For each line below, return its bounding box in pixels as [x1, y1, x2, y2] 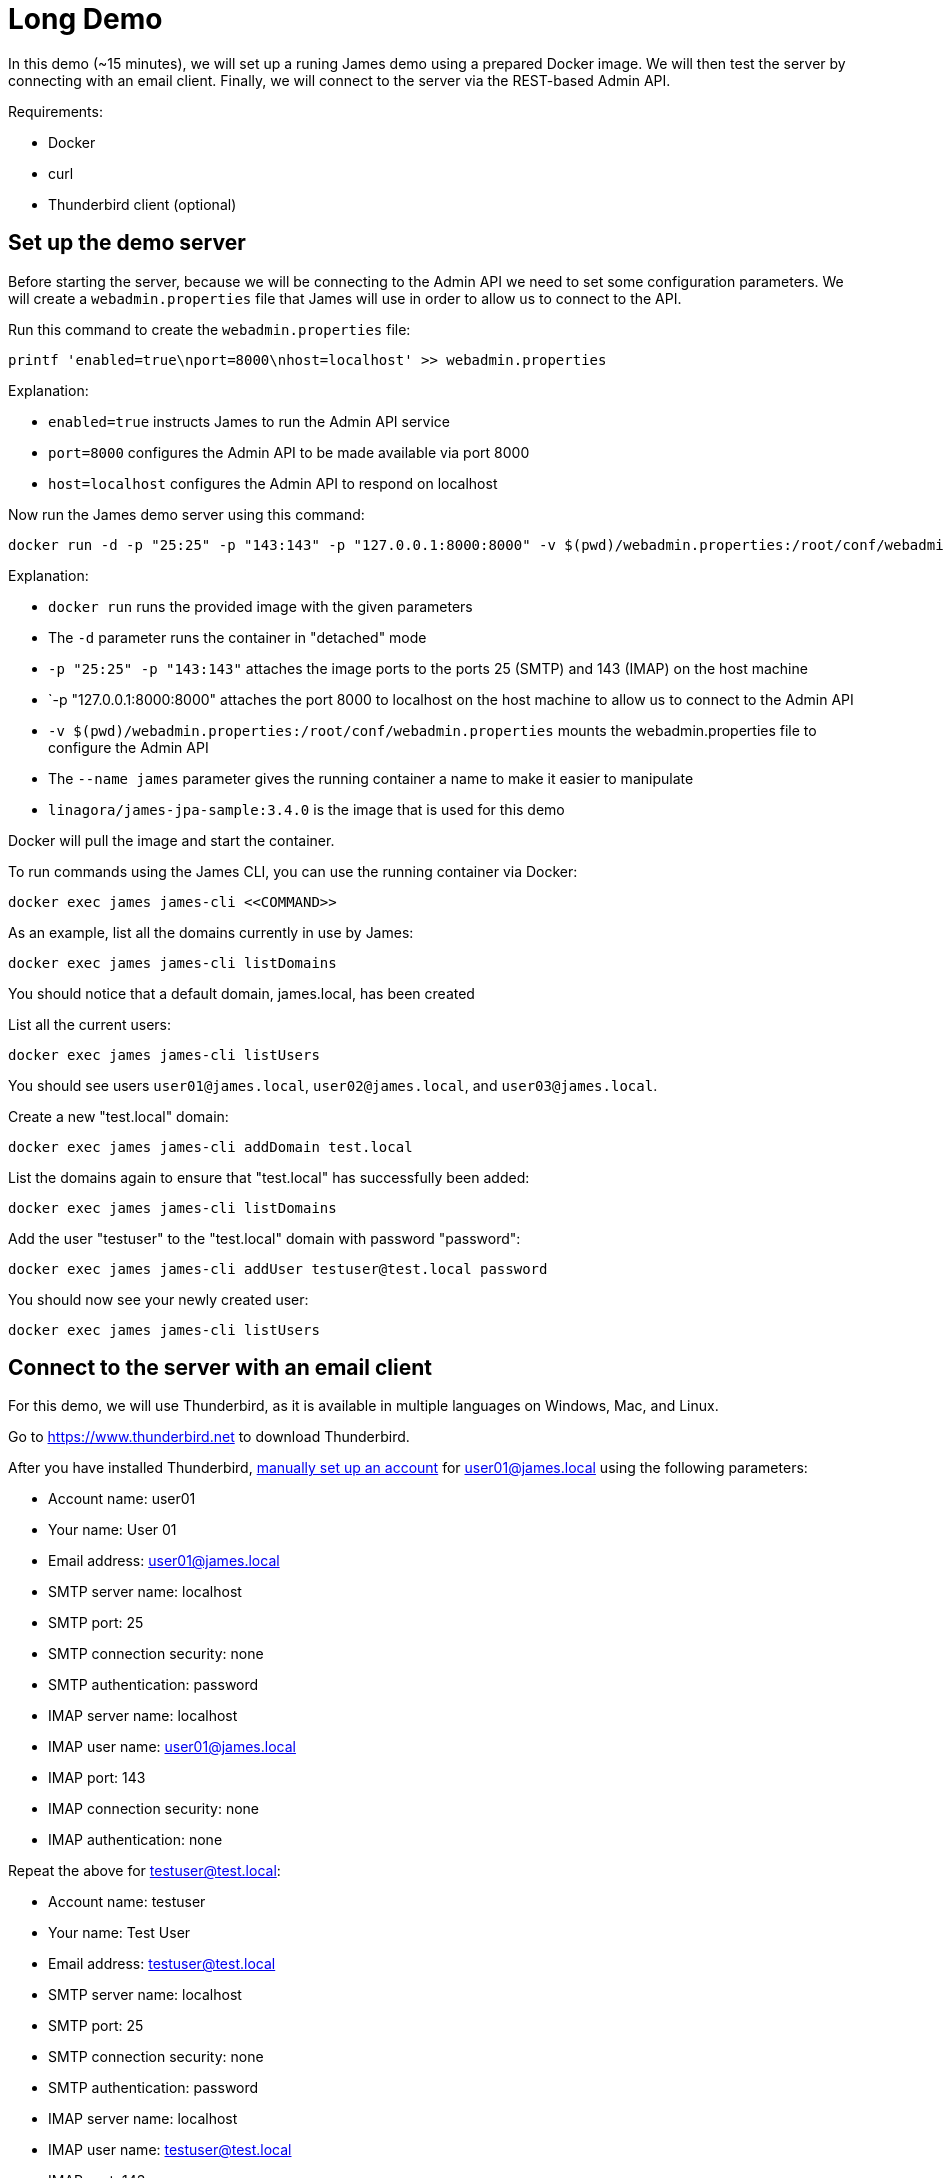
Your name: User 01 [48, 1521, 177, 1539]
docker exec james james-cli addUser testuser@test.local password [8, 1260, 548, 1277]
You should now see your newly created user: [8, 1290, 309, 1308]
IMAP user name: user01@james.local [48, 1738, 296, 1756]
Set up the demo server [8, 230, 246, 256]
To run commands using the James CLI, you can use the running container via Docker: [8, 862, 578, 880]
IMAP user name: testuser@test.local [48, 2141, 292, 2159]
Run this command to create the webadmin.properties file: [8, 320, 411, 338]
